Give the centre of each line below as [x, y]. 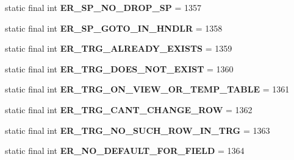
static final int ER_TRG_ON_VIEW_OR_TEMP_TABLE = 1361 [147, 89]
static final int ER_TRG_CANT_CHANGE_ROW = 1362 [129, 109]
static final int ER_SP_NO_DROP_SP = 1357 [103, 7]
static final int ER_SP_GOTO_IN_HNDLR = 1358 [114, 28]
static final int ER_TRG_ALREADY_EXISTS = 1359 [119, 48]
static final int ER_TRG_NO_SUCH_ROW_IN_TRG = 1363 [138, 130]
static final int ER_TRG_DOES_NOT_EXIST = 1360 [119, 68]
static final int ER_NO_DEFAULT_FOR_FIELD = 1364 [125, 151]
